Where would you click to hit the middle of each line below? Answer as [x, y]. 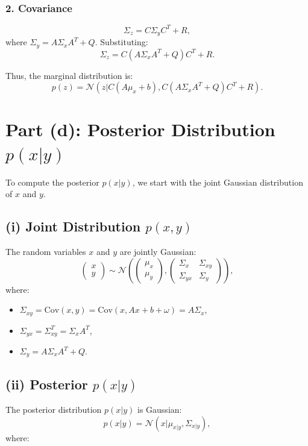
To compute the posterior [52, 182]
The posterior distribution [54, 410]
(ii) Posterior [47, 384]
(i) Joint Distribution [73, 226]
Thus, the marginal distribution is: [69, 75]
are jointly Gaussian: [158, 251]
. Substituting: [121, 42]
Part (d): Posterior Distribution [140, 129]
